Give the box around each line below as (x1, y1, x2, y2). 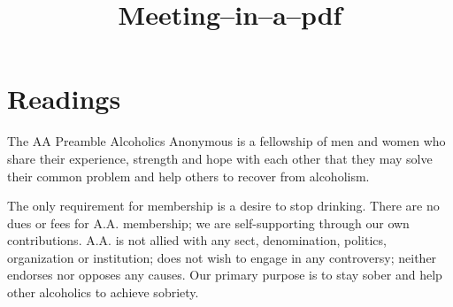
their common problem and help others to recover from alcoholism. (7, 166, 370, 185)
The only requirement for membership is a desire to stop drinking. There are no (7, 196, 440, 215)
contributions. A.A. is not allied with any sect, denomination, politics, (7, 231, 387, 249)
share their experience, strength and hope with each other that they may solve (7, 149, 433, 167)
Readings (7, 81, 121, 117)
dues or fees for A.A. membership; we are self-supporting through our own (7, 213, 410, 232)
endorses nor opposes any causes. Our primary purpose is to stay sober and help (7, 265, 442, 284)
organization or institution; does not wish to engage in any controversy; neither (7, 248, 437, 266)
